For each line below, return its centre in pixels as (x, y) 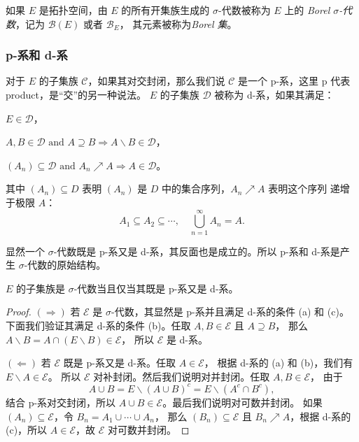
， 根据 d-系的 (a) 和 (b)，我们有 (279, 363)
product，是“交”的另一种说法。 (76, 94)
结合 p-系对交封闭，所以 (61, 402)
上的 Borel (307, 10)
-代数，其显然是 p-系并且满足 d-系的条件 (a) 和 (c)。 (230, 312)
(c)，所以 (27, 430)
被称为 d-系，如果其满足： (274, 94)
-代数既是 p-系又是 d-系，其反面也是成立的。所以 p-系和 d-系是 (197, 251)
